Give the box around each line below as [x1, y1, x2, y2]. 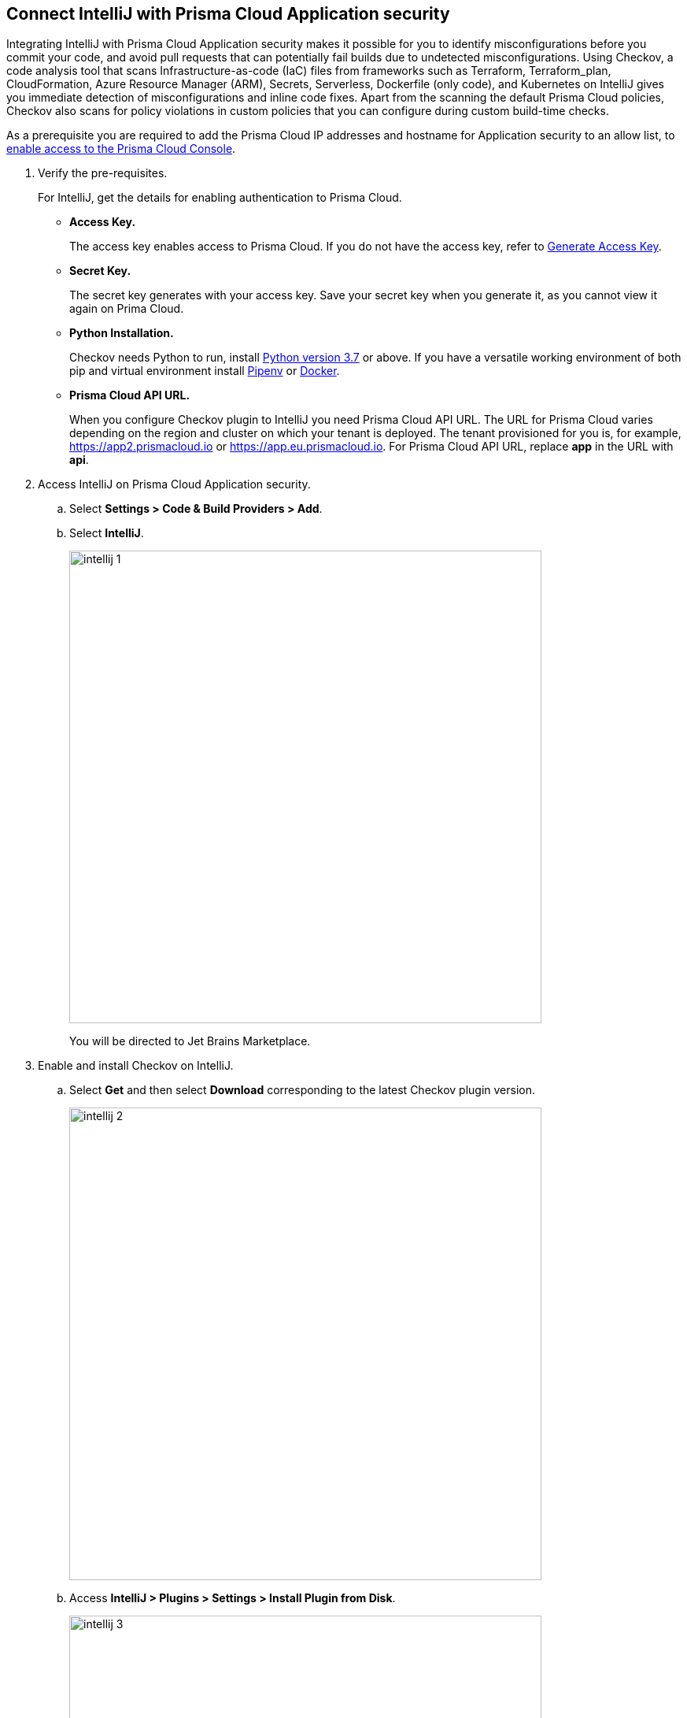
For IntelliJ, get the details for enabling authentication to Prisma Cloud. [38, 191, 402, 205]
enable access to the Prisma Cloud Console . [6, 142, 236, 156]
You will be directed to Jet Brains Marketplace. [69, 1034, 311, 1048]
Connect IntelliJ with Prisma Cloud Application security [6, 4, 450, 24]
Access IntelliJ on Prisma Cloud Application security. [38, 477, 311, 492]
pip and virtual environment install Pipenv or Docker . [69, 364, 340, 378]
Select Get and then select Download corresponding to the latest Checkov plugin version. [69, 1083, 536, 1097]
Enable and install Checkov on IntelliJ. [38, 1059, 234, 1073]
